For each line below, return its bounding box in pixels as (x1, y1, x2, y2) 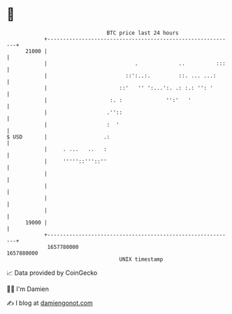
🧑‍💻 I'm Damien (6, 285, 50, 293)
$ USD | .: (6, 133, 110, 141)
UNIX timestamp (119, 255, 164, 263)
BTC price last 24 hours (106, 29, 179, 36)
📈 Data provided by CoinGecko (6, 269, 98, 277)
